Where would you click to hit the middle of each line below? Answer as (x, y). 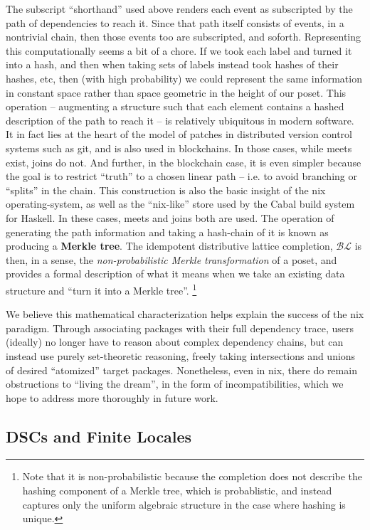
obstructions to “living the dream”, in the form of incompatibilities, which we (175, 384)
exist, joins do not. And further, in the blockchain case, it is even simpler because (184, 162)
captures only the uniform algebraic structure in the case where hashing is (184, 504)
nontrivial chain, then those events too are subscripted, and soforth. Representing (184, 37)
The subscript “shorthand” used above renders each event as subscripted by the (179, 9)
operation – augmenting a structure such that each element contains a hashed (175, 106)
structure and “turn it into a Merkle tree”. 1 (101, 289)
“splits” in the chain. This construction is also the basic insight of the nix (166, 190)
